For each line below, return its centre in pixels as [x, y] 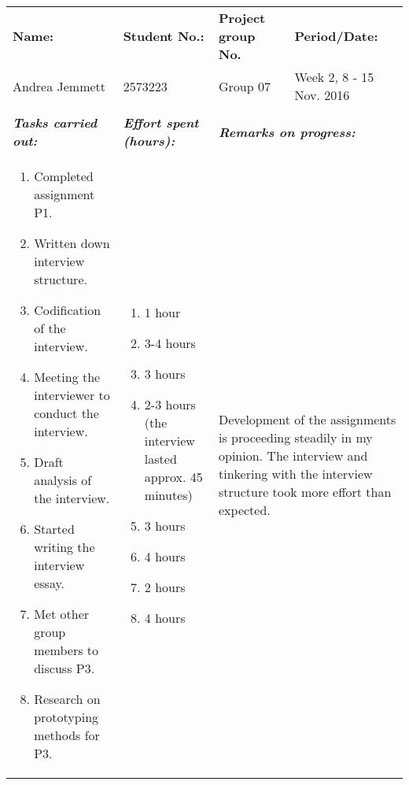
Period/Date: [336, 36]
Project [242, 18]
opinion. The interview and [293, 455]
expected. [244, 510]
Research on [67, 699]
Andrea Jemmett [59, 86]
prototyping [66, 717]
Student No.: [164, 36]
